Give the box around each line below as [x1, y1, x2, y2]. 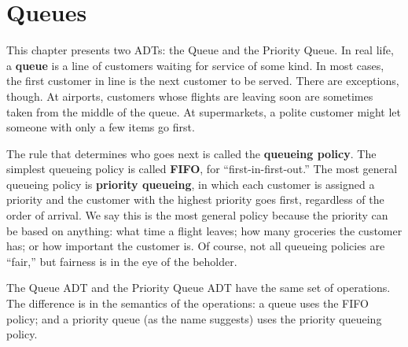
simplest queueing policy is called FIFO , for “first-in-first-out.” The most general [6, 161, 398, 177]
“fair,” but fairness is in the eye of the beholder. [6, 253, 237, 269]
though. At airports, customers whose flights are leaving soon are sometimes [6, 87, 373, 104]
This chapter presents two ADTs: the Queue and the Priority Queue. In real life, [6, 42, 394, 58]
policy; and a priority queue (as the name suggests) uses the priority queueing [6, 310, 382, 327]
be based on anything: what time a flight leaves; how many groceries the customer [6, 222, 402, 238]
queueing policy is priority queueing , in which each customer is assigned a [6, 175, 375, 192]
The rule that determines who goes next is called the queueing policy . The [6, 145, 377, 161]
